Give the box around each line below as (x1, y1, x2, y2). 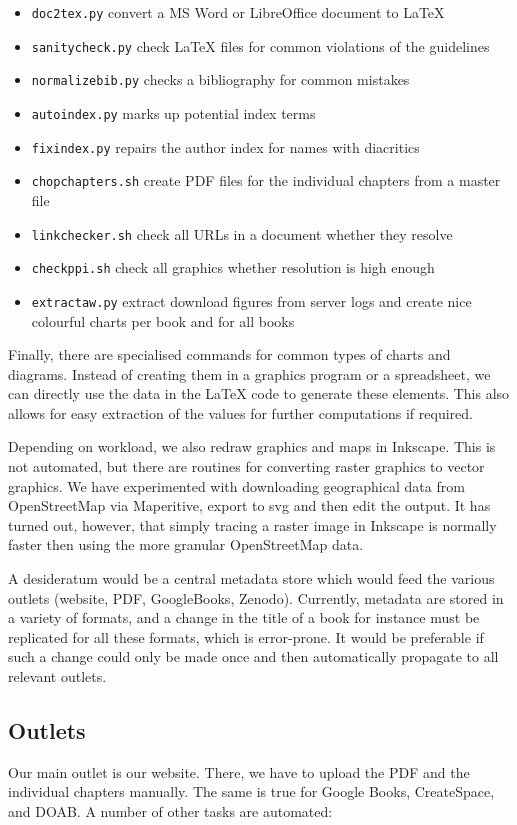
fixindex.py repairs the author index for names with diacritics (31, 136, 420, 157)
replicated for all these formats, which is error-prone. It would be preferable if (8, 626, 484, 647)
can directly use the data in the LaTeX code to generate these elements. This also (8, 383, 510, 404)
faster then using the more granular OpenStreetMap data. (8, 534, 364, 555)
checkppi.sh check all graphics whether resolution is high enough (31, 257, 435, 278)
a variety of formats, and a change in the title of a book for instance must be (8, 607, 480, 628)
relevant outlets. (8, 666, 107, 686)
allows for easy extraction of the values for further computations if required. (8, 402, 473, 423)
